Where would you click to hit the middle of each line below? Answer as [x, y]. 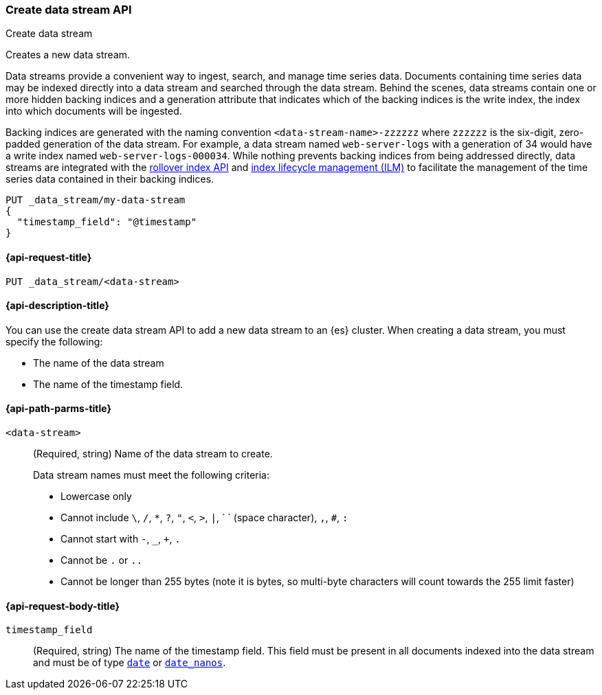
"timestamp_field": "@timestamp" [107, 222]
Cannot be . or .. [102, 560]
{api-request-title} [49, 257]
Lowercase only [96, 497]
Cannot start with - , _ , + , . [121, 539]
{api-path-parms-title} [59, 409]
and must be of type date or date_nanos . [130, 663]
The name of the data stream [99, 363]
